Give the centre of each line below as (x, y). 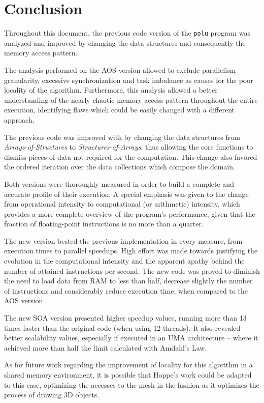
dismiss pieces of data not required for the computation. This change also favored (131, 156)
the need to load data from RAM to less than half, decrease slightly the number (128, 281)
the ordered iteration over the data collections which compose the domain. (120, 167)
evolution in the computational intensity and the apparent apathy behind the (124, 261)
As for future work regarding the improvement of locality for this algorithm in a (128, 365)
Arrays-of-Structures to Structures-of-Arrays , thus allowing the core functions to (129, 147)
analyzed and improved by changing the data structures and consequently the (125, 42)
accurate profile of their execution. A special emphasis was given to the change (126, 194)
